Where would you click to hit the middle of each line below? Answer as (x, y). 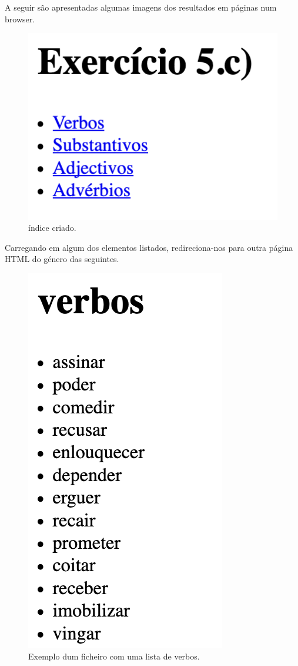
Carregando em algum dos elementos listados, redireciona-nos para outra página (149, 247)
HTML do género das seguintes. (62, 259)
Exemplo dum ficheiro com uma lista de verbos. (114, 656)
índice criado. (52, 228)
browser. (20, 19)
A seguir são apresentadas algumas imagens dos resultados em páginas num (141, 7)
